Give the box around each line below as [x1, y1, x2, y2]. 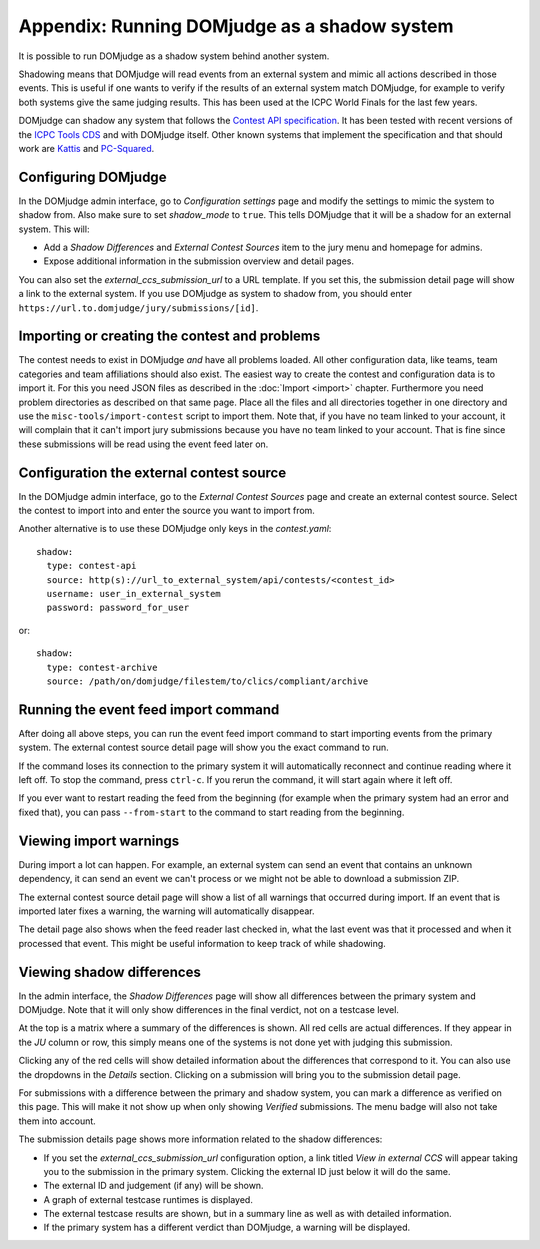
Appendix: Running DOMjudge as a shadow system [18, 15, 454, 37]
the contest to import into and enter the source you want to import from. [18, 505, 315, 517]
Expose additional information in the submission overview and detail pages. [43, 255, 355, 267]
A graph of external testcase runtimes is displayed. [43, 1193, 254, 1205]
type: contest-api [46, 560, 137, 572]
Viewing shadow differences [18, 963, 202, 980]
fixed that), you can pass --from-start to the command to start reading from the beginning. [18, 806, 405, 818]
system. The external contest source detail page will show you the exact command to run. [18, 741, 389, 754]
